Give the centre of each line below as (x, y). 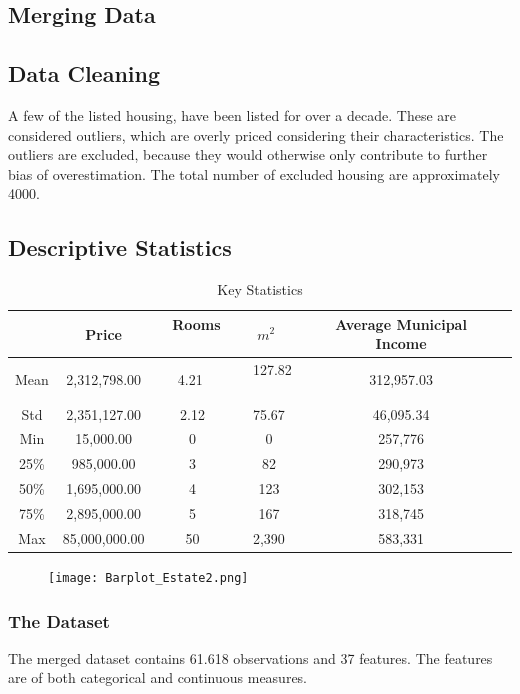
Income (401, 343)
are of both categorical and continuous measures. (158, 677)
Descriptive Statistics (120, 247)
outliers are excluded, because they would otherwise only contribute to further (248, 154)
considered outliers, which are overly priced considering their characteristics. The (256, 134)
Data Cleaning (84, 73)
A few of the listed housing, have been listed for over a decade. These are (232, 114)
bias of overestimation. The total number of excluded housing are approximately (254, 173)
